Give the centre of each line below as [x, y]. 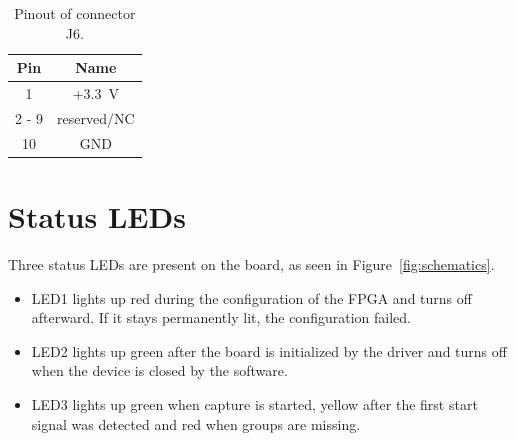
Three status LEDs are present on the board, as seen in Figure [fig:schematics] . [251, 263]
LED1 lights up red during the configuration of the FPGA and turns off [251, 297]
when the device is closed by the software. [159, 370]
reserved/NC [96, 117]
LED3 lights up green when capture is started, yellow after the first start [254, 403]
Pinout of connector [75, 13]
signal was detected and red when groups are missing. [196, 423]
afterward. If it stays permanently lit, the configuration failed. [221, 317]
